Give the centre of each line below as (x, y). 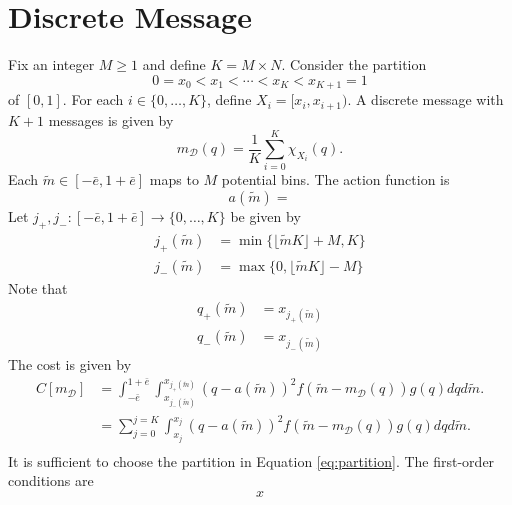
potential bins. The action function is (335, 179)
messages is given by (111, 119)
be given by (265, 215)
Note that (38, 287)
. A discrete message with (425, 99)
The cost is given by (70, 363)
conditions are (51, 480)
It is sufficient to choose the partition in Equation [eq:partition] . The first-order (251, 460)
